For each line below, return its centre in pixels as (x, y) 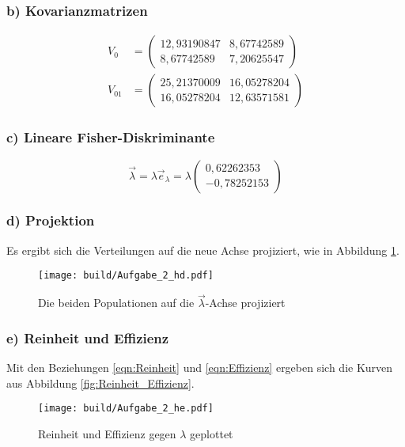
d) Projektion (51, 220)
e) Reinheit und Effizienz (88, 337)
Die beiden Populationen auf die (116, 303)
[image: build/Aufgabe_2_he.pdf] (126, 409)
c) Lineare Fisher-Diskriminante (111, 137)
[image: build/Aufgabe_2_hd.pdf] (126, 276)
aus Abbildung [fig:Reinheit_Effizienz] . (100, 383)
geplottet (212, 433)
